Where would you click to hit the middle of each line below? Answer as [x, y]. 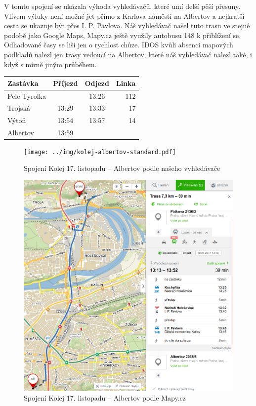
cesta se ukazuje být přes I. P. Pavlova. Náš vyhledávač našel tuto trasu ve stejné [127, 25]
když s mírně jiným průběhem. [50, 64]
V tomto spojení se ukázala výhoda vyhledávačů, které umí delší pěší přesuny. [122, 6]
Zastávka [23, 83]
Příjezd [65, 83]
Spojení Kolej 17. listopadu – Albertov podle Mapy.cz [105, 398]
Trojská [19, 108]
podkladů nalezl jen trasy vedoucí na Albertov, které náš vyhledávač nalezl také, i [128, 54]
